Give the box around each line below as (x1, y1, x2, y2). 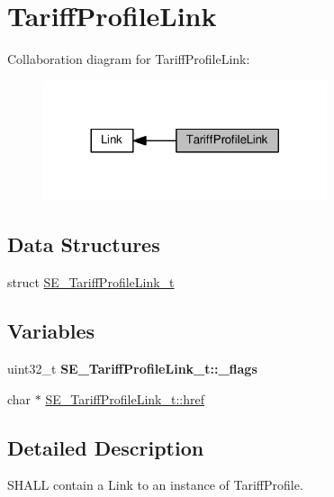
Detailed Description (7, 433, 204, 461)
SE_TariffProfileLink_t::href (45, 389, 204, 408)
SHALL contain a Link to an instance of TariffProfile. (7, 475, 303, 494)
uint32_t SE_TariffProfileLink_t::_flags (7, 358, 257, 377)
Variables (7, 317, 95, 345)
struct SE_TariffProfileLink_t (7, 273, 175, 292)
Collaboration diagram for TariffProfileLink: (7, 50, 250, 68)
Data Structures (7, 230, 160, 258)
